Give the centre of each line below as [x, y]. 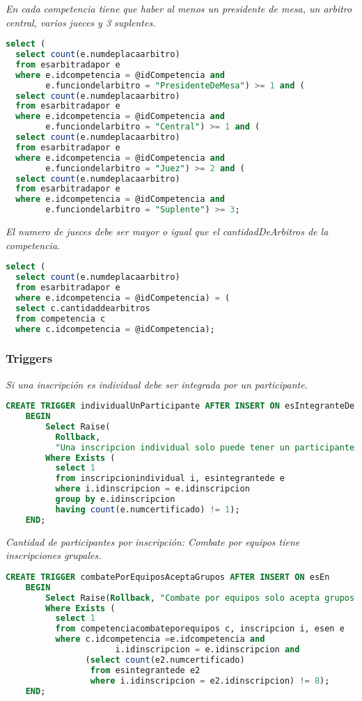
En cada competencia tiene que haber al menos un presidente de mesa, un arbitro [179, 8]
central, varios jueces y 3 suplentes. [81, 22]
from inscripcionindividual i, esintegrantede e [170, 479]
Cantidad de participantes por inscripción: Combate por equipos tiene [153, 541]
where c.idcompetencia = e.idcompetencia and [160, 639]
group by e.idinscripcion [115, 499]
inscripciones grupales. [54, 555]
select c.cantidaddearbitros [83, 308]
